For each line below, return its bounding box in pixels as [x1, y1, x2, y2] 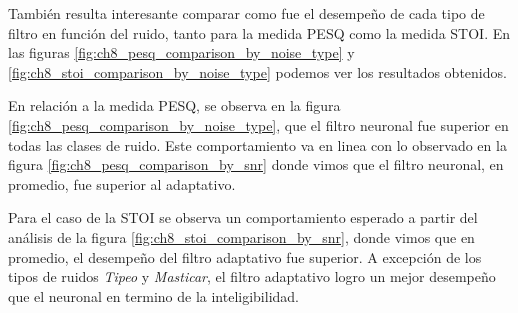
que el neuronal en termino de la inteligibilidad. [8, 285, 300, 306]
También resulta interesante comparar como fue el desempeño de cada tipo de [8, 3, 485, 23]
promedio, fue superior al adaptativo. [8, 173, 236, 194]
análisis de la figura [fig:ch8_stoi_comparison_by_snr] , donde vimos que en [8, 226, 475, 247]
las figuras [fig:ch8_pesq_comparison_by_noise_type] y [8, 42, 355, 63]
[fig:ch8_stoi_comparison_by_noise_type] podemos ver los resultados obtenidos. [8, 61, 507, 82]
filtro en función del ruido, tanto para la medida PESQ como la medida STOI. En [8, 22, 511, 43]
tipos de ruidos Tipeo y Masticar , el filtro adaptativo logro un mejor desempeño [8, 266, 496, 287]
